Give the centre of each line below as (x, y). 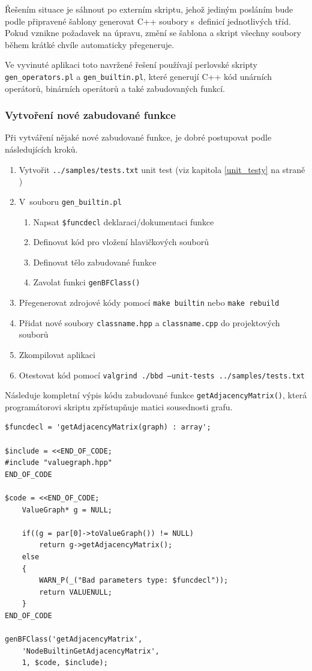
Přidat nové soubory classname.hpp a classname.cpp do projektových (149, 322)
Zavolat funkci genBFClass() (87, 282)
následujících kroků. (41, 149)
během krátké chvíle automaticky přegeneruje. (90, 44)
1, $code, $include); (65, 663)
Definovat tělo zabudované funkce (95, 262)
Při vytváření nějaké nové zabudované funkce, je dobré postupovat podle (138, 137)
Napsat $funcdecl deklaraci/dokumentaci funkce (124, 221)
